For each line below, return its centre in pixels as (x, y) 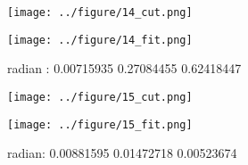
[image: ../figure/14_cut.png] (100, 12)
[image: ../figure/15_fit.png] (100, 124)
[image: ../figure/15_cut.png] (100, 97)
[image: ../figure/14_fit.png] (100, 40)
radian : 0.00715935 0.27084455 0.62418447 (124, 68)
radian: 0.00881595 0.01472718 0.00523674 (122, 153)
